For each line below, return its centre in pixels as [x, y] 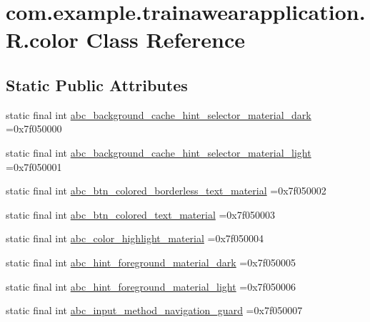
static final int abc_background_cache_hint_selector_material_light [159, 152]
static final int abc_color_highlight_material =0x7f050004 [135, 238]
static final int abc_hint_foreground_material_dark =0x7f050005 [151, 262]
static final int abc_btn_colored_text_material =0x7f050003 [141, 214]
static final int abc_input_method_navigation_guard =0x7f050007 [154, 310]
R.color [42, 40]
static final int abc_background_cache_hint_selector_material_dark [159, 114]
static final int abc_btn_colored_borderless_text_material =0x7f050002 [166, 191]
